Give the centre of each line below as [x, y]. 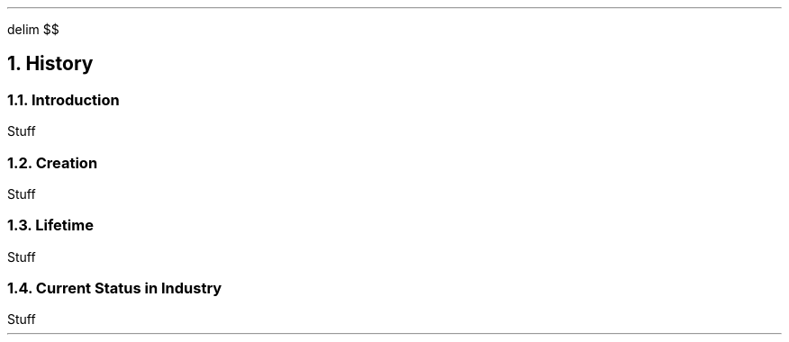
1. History [50, 64]
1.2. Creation [53, 162]
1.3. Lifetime [50, 225]
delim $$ [33, 29]
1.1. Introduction [63, 99]
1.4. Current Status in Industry [115, 288]
